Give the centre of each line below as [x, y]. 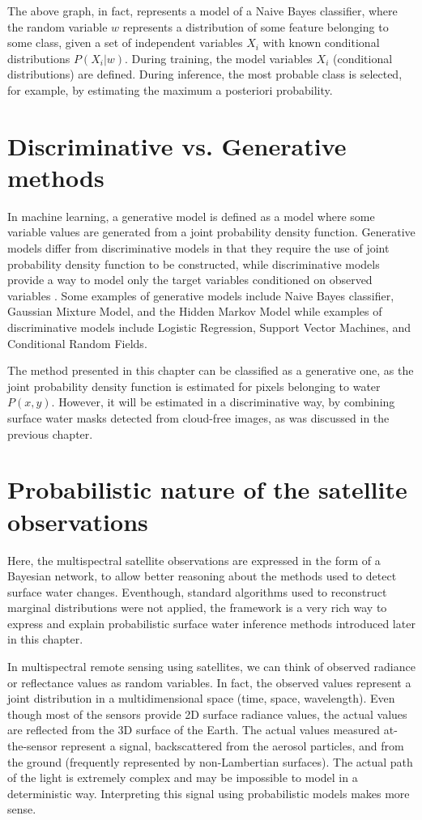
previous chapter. [50, 433]
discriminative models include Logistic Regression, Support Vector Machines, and [209, 327]
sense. [22, 809]
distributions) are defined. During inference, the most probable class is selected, [205, 74]
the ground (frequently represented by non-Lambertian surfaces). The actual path [210, 761]
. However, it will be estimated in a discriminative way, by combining [223, 402]
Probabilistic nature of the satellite [207, 489]
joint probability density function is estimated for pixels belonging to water [194, 386]
